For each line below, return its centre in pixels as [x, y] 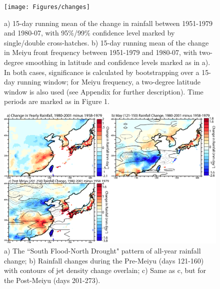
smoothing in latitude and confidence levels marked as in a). [118, 62]
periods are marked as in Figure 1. [57, 101]
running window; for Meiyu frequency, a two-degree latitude [109, 82]
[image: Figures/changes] [47, 7]
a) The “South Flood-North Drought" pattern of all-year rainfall [102, 251]
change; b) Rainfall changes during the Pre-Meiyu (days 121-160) [104, 260]
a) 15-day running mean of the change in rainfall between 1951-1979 [108, 23]
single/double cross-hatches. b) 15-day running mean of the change [106, 42]
